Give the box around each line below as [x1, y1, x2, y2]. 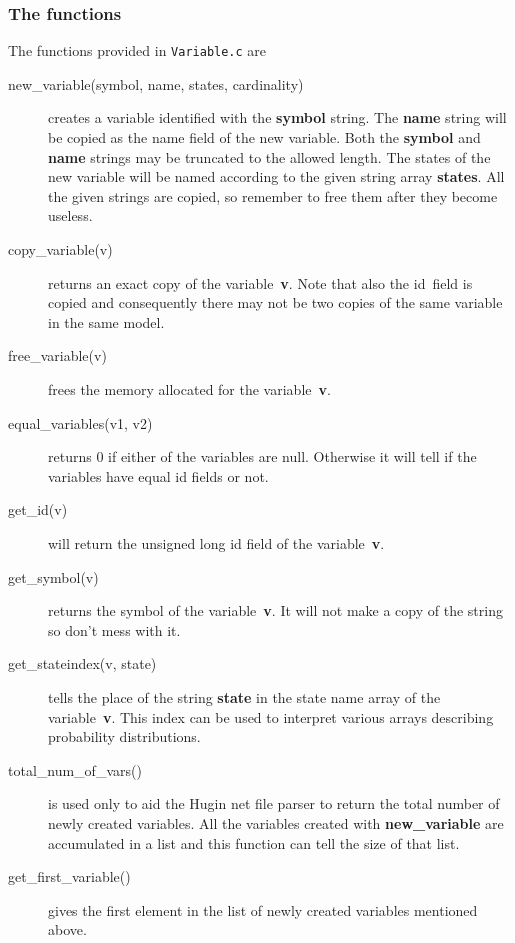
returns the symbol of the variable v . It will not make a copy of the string [48, 600, 503, 621]
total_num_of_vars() [8, 759, 142, 780]
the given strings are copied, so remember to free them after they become [48, 185, 498, 206]
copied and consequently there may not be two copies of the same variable [48, 292, 503, 313]
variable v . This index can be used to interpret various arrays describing [48, 706, 494, 727]
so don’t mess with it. [48, 619, 181, 640]
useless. [48, 205, 93, 226]
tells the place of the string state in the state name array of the [48, 686, 441, 707]
